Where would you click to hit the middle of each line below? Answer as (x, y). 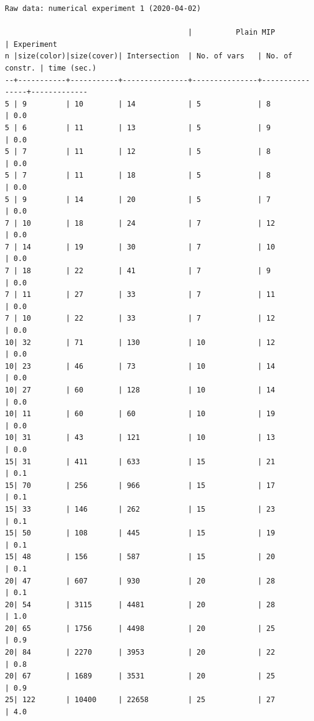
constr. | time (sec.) (51, 68)
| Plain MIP (231, 33)
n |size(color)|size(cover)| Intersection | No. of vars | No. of (149, 56)
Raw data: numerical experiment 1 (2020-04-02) (103, 9)
